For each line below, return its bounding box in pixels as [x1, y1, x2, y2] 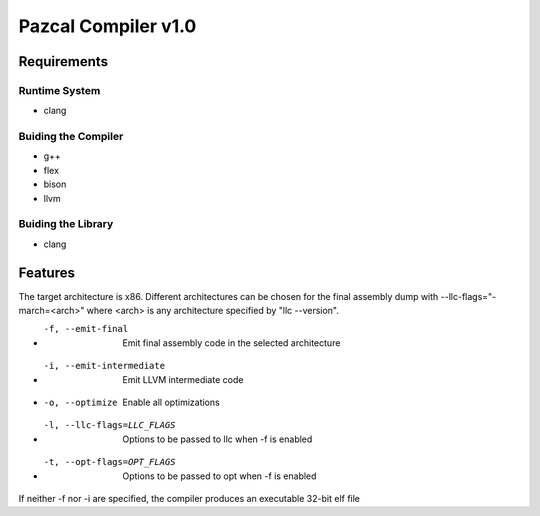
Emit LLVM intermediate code [122, 373, 244, 385]
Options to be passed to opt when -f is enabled [122, 470, 317, 482]
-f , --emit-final [43, 323, 129, 335]
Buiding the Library [18, 217, 114, 231]
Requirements [18, 53, 109, 70]
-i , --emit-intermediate [43, 360, 165, 372]
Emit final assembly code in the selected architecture [122, 336, 341, 349]
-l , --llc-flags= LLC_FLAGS [43, 420, 176, 431]
